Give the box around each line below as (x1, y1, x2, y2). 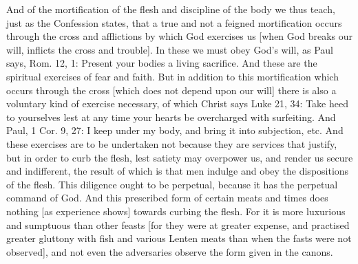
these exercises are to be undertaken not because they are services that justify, (6, 136, 337, 151)
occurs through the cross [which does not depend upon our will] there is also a (6, 82, 337, 97)
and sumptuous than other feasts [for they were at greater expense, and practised (6, 217, 350, 232)
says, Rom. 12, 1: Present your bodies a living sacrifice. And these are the (6, 56, 317, 70)
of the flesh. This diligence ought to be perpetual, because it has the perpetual (6, 177, 338, 191)
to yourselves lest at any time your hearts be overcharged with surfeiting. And (6, 109, 336, 124)
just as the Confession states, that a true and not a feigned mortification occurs (6, 15, 342, 30)
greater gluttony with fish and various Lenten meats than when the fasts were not (6, 231, 352, 245)
